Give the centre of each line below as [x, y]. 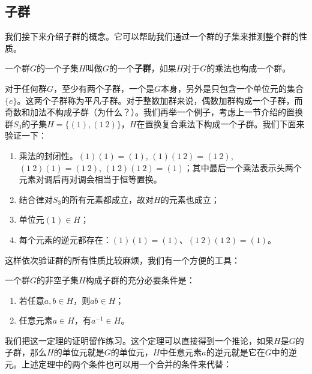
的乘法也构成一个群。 [249, 68]
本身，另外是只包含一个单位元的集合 [232, 88]
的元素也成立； [190, 199]
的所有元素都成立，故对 [108, 199]
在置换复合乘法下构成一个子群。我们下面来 [220, 123]
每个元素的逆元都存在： [65, 239]
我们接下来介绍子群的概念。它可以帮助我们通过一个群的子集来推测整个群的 [152, 36]
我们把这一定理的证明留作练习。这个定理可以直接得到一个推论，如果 [139, 340]
